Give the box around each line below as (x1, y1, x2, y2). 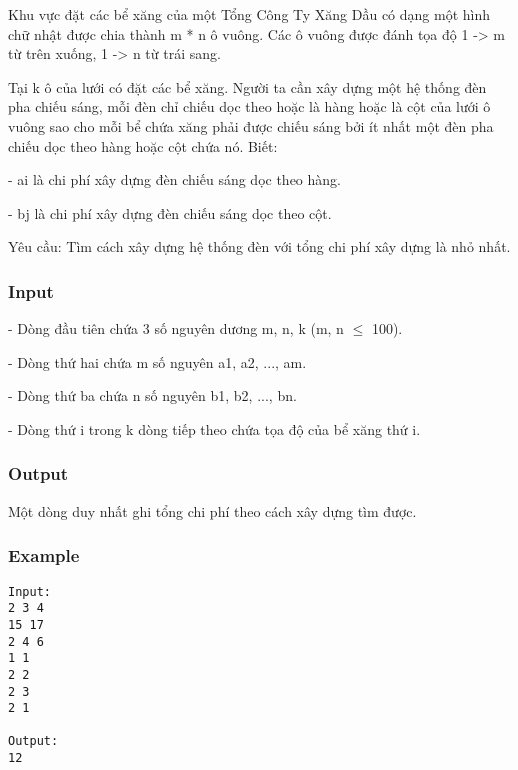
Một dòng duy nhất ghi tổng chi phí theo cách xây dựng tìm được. (8, 500, 417, 521)
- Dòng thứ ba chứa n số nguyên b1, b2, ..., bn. (8, 385, 297, 406)
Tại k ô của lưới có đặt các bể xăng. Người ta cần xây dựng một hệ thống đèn (8, 76, 487, 97)
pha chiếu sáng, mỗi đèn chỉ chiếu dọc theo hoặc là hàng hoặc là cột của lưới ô (8, 96, 491, 117)
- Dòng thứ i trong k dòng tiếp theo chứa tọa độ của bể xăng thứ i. (8, 418, 421, 439)
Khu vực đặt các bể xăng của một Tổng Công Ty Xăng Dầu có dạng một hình (8, 4, 491, 24)
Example (8, 543, 80, 568)
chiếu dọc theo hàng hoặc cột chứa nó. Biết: (8, 135, 278, 156)
